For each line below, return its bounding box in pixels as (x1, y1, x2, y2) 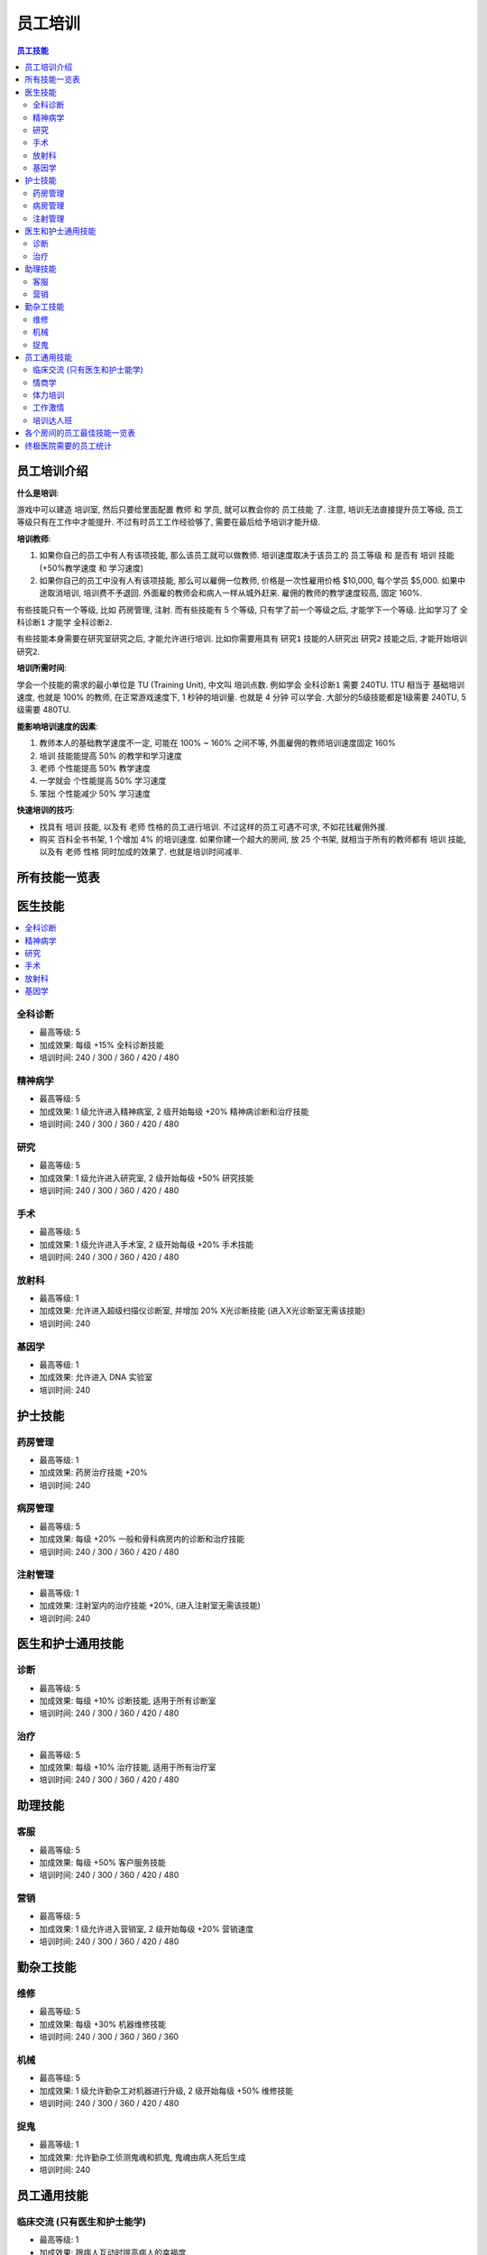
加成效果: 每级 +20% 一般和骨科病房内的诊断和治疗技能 (39, 1533, 245, 1544)
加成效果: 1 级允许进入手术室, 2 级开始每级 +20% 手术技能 (39, 1238, 254, 1249)
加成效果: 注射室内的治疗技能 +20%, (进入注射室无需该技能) (39, 1600, 261, 1611)
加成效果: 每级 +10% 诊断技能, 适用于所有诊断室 (39, 1696, 216, 1707)
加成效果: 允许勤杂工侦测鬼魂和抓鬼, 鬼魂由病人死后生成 (39, 2151, 246, 2162)
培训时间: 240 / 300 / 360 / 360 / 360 (39, 2031, 179, 2042)
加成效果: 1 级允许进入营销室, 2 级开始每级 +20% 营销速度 (39, 1923, 254, 1934)
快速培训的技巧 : (16, 805, 76, 815)
